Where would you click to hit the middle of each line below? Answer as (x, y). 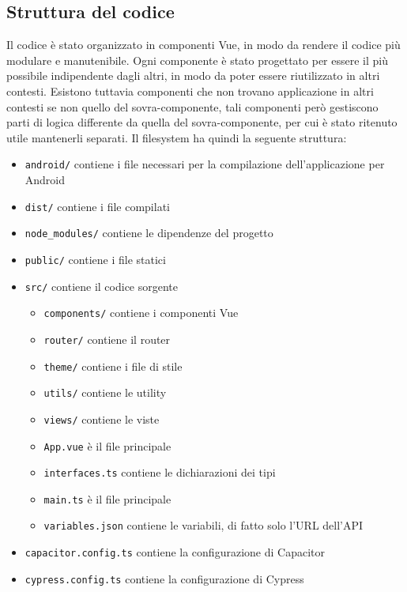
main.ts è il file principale (107, 498)
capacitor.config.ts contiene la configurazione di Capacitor (175, 552)
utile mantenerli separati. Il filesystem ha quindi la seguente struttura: (177, 137)
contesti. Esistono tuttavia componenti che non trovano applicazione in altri (190, 90)
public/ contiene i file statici (95, 259)
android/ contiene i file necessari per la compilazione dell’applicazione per (205, 164)
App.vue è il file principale (107, 445)
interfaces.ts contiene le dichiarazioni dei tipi (160, 472)
